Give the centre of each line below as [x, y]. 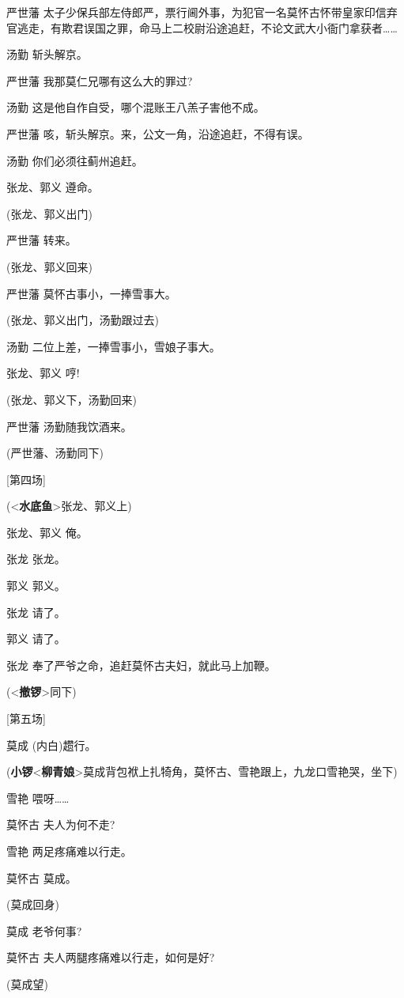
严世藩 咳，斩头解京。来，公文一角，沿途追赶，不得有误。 [158, 133]
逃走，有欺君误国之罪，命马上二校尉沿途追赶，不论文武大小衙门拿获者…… [207, 27]
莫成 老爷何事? [44, 930]
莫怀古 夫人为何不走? [61, 824]
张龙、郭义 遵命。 [53, 187]
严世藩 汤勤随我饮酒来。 [69, 426]
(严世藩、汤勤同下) [55, 453]
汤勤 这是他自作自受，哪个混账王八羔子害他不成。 [136, 107]
